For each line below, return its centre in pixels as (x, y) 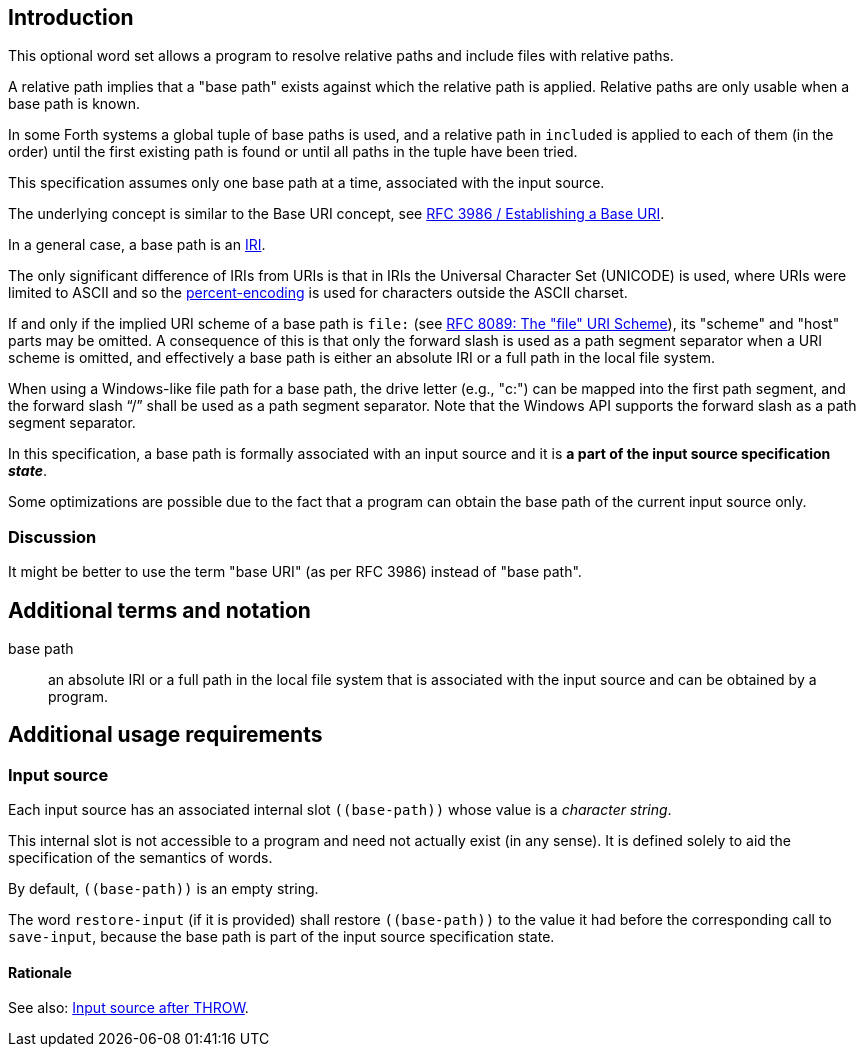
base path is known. (74, 104)
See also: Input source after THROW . (128, 1008)
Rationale (40, 972)
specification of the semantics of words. (140, 858)
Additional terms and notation (159, 610)
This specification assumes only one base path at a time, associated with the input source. (306, 183)
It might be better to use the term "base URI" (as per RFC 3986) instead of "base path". (295, 572)
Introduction (71, 17)
